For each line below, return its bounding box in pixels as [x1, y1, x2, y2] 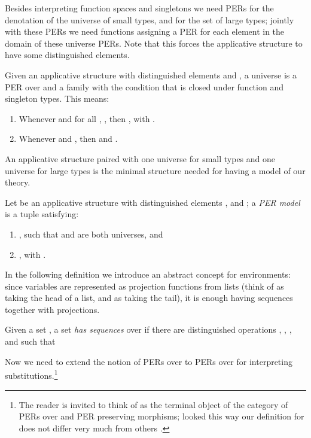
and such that [5, 335, 56, 348]
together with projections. [5, 303, 100, 315]
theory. [5, 176, 31, 188]
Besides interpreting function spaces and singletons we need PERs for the [5, 2, 274, 14]
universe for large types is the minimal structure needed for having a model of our [5, 164, 306, 177]
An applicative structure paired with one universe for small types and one [5, 152, 276, 165]
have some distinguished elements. [5, 48, 130, 61]
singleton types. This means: [5, 92, 109, 105]
